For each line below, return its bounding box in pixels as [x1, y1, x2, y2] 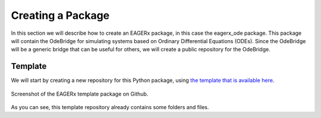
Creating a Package [11, 9, 110, 22]
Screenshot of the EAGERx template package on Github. [11, 90, 149, 97]
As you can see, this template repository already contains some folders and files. [11, 104, 209, 111]
